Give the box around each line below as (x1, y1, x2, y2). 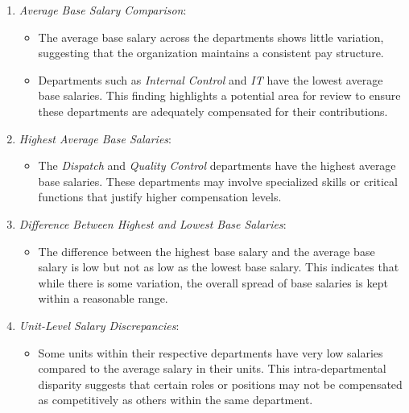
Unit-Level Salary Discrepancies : (19, 316, 180, 333)
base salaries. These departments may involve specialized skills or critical (38, 172, 398, 189)
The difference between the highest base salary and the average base (38, 242, 375, 259)
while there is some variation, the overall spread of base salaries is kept (38, 274, 388, 291)
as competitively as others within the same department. (38, 391, 313, 408)
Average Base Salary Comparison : (19, 2, 187, 18)
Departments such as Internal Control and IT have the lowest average (38, 71, 383, 88)
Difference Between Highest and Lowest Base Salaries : (19, 215, 287, 232)
